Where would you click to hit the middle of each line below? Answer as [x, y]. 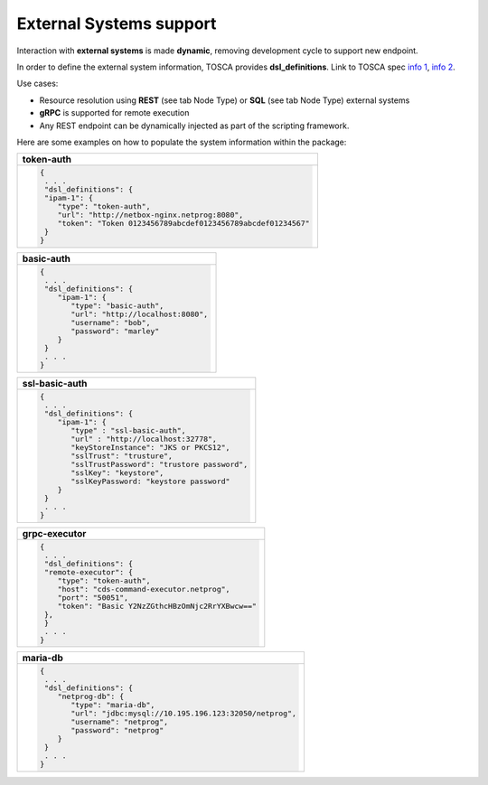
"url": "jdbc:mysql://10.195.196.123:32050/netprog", [184, 714]
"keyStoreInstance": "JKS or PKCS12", [150, 447]
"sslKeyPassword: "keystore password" [150, 481]
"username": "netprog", [120, 722]
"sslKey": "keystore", [117, 473]
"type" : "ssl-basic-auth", [128, 430]
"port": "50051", [93, 598]
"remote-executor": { [88, 572]
